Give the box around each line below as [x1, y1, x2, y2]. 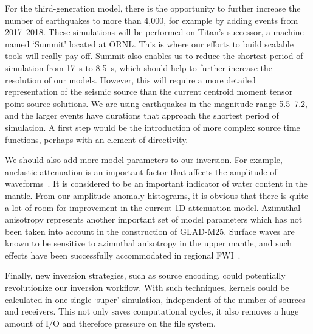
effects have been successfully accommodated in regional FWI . [5, 248, 241, 261]
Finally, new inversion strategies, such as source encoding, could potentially [5, 269, 286, 282]
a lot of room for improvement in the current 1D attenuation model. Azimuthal [5, 201, 301, 214]
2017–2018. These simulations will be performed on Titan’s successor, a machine [5, 26, 304, 38]
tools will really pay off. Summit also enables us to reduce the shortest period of [5, 49, 303, 62]
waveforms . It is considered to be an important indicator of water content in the [5, 177, 308, 190]
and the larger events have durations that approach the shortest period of [5, 109, 279, 122]
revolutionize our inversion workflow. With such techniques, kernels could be [5, 281, 289, 294]
